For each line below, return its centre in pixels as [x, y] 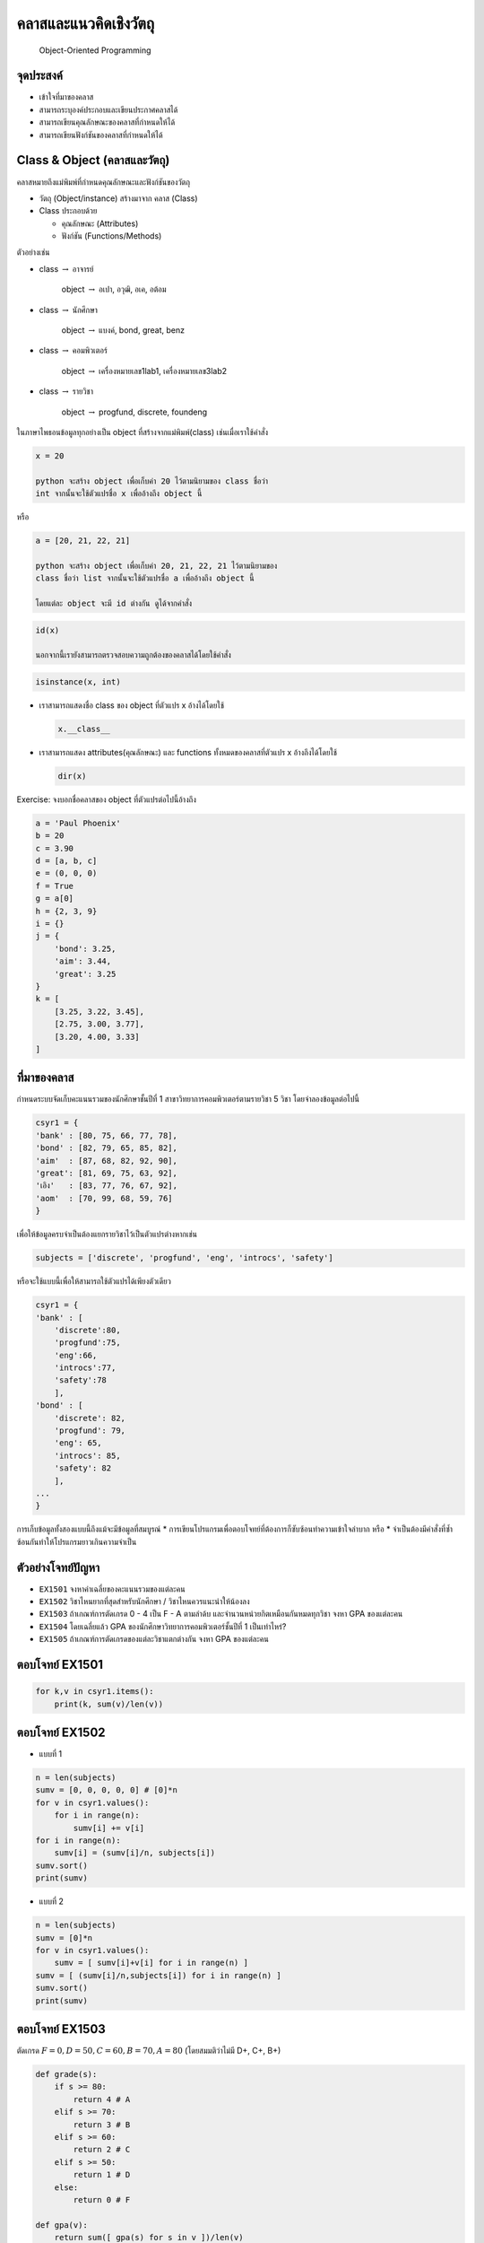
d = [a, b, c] [66, 861]
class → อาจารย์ [66, 268]
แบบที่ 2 [52, 1901]
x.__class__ [84, 729]
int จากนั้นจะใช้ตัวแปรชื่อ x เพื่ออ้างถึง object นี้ [119, 494]
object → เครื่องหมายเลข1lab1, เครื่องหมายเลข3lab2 [144, 371]
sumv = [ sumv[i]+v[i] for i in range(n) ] [151, 1963]
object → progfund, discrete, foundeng [134, 412]
